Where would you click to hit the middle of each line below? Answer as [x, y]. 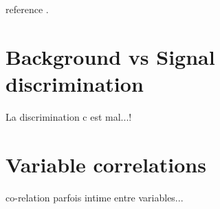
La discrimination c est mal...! [69, 116]
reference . [27, 9]
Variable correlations [106, 164]
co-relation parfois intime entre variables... [95, 197]
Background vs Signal [110, 56]
